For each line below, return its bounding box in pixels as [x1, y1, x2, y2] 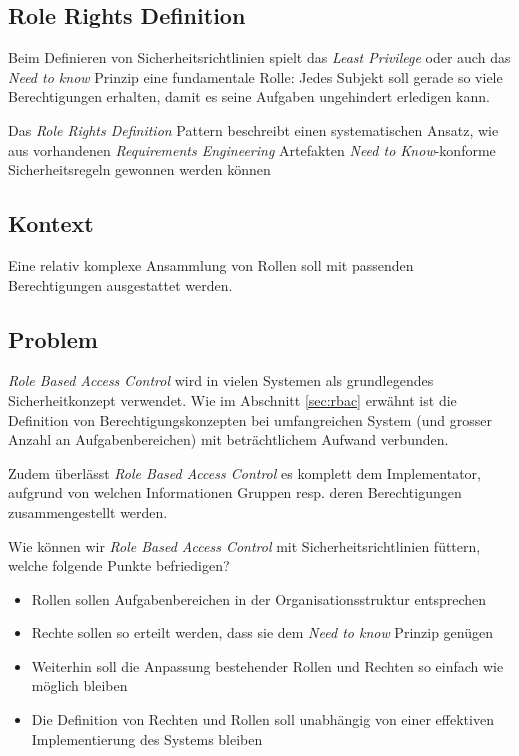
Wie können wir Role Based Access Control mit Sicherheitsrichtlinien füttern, [8, 535, 481, 556]
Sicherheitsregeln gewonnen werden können [8, 159, 271, 180]
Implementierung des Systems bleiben [31, 728, 263, 749]
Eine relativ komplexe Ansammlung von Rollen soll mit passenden [8, 254, 414, 275]
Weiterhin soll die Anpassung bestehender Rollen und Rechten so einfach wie [31, 655, 504, 676]
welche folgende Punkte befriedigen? [8, 555, 230, 576]
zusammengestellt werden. [8, 501, 168, 522]
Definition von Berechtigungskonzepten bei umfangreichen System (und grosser [8, 409, 492, 430]
